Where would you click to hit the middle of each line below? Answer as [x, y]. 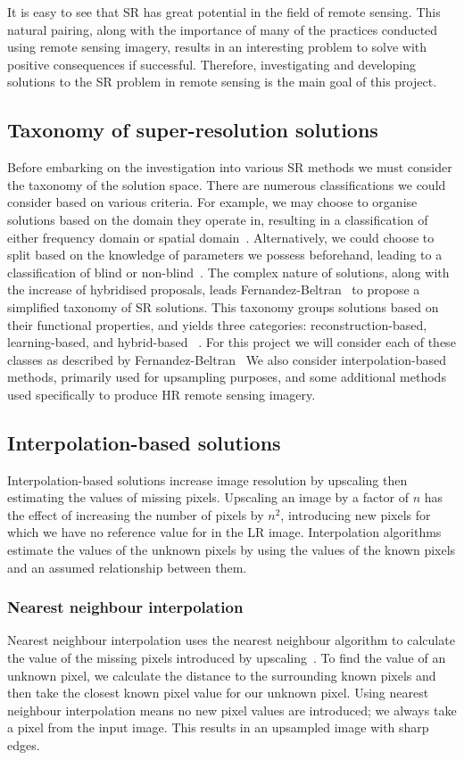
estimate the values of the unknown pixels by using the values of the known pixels [232, 550]
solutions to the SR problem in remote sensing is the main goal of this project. [222, 82]
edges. [24, 745]
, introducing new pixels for [356, 514]
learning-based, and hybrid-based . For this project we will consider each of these [232, 342]
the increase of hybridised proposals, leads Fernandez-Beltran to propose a [214, 289]
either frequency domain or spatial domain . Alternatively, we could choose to [221, 237]
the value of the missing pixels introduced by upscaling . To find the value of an [227, 658]
